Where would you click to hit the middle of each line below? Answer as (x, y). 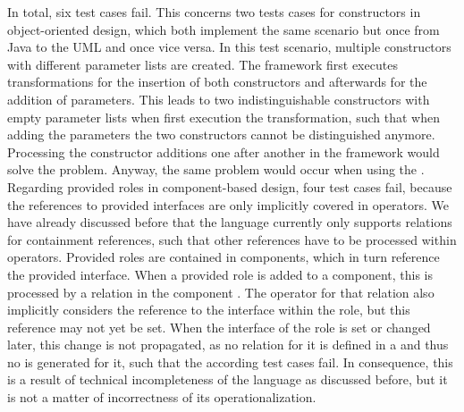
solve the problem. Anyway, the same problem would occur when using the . (216, 169)
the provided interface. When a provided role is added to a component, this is (220, 274)
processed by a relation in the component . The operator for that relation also (221, 292)
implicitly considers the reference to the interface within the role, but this (209, 310)
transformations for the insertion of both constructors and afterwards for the (217, 82)
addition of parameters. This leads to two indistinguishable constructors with (219, 99)
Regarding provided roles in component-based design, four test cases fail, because (230, 186)
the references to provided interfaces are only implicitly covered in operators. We (228, 204)
